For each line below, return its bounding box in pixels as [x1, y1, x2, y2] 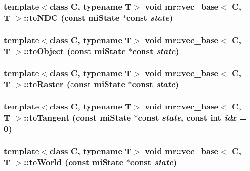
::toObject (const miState [23, 45, 125, 57]
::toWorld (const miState [23, 155, 124, 168]
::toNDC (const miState [23, 11, 120, 23]
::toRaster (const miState [23, 78, 125, 90]
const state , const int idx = [138, 111, 247, 124]
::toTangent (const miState [23, 111, 131, 124]
